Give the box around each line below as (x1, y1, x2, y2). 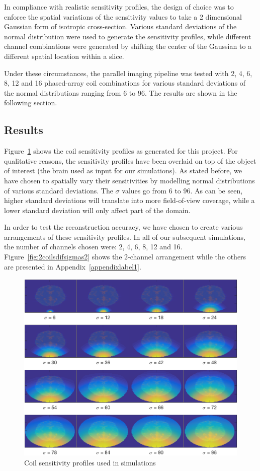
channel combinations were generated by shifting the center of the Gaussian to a (4, 41, 252, 51)
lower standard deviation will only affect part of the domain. (4, 205, 191, 215)
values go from (122, 185, 167, 195)
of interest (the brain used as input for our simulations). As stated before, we (4, 165, 242, 176)
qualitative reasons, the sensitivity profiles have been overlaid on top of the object (4, 155, 256, 166)
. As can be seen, (190, 185, 243, 195)
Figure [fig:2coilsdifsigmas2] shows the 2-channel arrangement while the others (4, 251, 246, 262)
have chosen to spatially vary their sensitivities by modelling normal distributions (4, 175, 255, 185)
